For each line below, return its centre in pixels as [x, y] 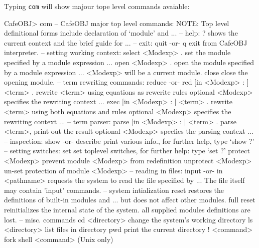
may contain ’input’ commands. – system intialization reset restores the [114, 190]
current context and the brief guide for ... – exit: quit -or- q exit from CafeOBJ [126, 42]
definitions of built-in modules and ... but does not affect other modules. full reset [130, 200]
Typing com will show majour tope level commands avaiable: [97, 6]
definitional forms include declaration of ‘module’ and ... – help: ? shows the [121, 33]
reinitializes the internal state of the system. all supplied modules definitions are [127, 209]
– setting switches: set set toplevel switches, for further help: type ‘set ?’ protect [127, 151]
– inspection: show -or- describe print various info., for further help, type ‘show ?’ [129, 141]
